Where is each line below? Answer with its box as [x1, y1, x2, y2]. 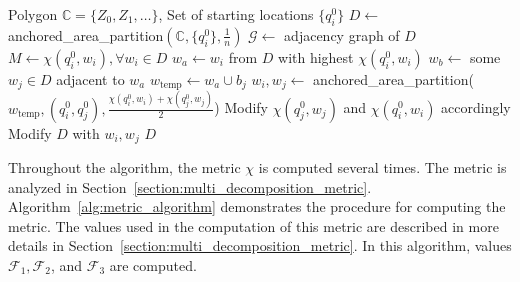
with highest [278, 46, 354, 67]
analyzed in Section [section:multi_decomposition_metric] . [8, 176, 372, 197]
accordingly [441, 97, 511, 118]
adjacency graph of [284, 24, 400, 45]
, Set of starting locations [158, 4, 314, 24]
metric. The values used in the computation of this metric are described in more [8, 215, 499, 236]
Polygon [8, 4, 58, 24]
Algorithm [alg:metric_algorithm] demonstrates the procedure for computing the [8, 196, 506, 217]
